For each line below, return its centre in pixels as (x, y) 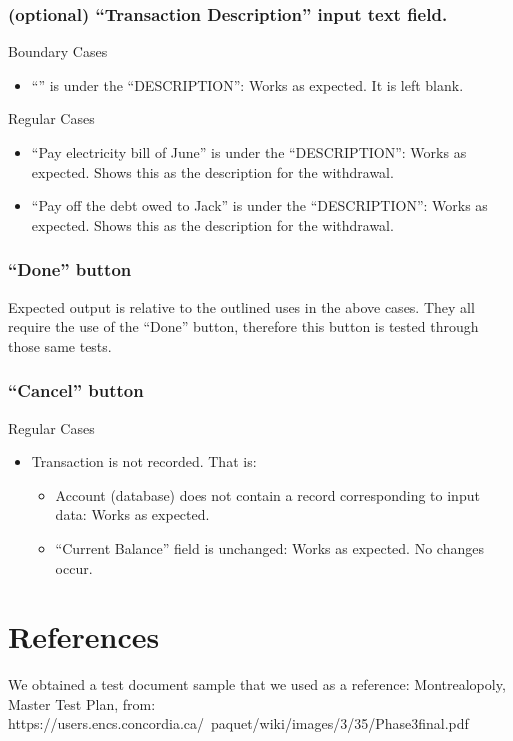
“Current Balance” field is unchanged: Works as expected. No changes (269, 547)
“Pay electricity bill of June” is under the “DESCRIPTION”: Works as (249, 152)
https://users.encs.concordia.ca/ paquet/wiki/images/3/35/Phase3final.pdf (238, 723)
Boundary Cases (58, 51)
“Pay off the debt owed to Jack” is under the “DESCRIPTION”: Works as (259, 205)
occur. (74, 567)
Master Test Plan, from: (82, 703)
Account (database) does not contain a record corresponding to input (267, 494)
